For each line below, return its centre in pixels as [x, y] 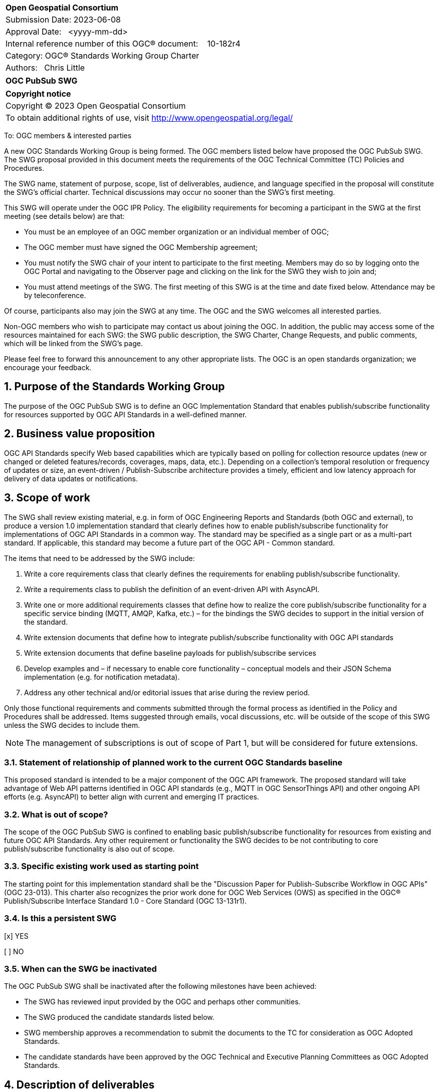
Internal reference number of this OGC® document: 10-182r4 [123, 44]
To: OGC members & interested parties [68, 135]
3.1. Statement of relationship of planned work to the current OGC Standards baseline [173, 762]
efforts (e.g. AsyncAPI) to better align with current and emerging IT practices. [132, 797]
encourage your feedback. [48, 367]
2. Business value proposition [79, 434]
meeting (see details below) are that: [64, 216]
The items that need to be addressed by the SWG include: [99, 558]
